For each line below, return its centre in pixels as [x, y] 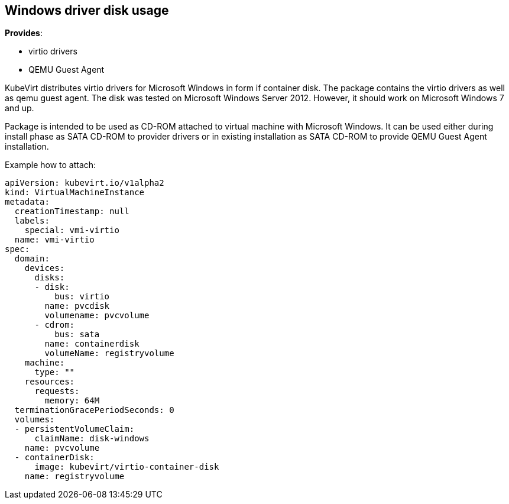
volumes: [35, 420]
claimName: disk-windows [92, 439]
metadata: [27, 202]
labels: [32, 221]
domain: [32, 259]
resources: [50, 382]
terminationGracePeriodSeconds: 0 [94, 410]
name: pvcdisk [77, 306]
